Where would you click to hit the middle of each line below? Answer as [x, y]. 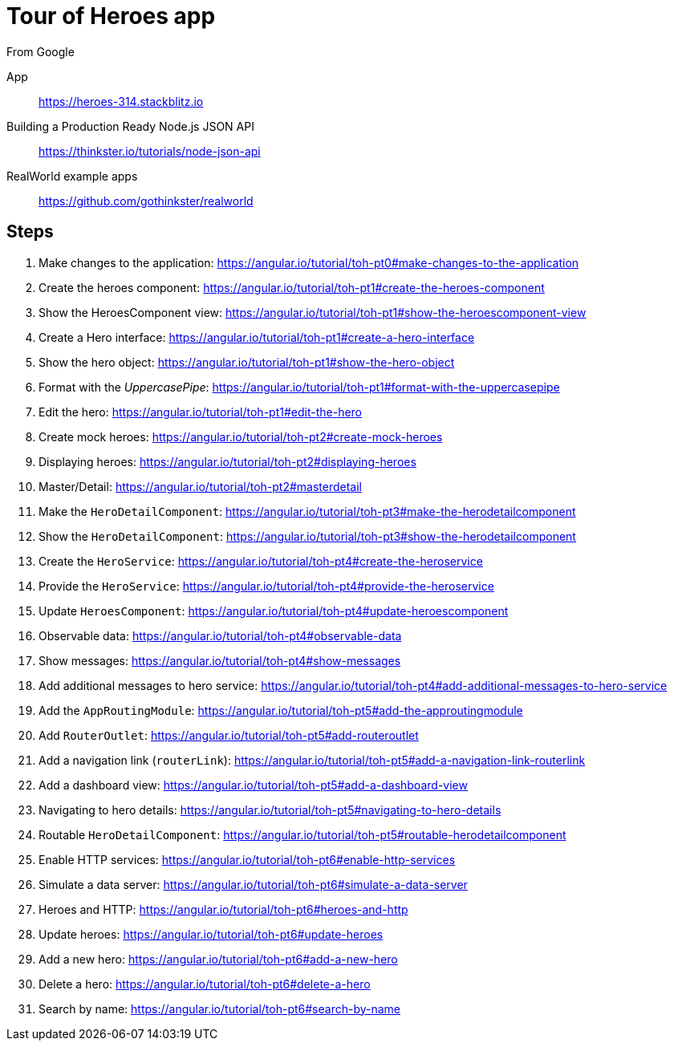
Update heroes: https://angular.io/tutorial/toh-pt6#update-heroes [211, 934]
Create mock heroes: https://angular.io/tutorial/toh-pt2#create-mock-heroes [241, 436]
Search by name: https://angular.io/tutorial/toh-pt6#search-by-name [220, 1008]
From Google [41, 51]
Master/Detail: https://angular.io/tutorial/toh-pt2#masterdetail [200, 486]
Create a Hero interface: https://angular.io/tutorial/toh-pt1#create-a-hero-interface [257, 337]
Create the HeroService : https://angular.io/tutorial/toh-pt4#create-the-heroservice [261, 561]
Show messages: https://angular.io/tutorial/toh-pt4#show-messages [220, 660]
